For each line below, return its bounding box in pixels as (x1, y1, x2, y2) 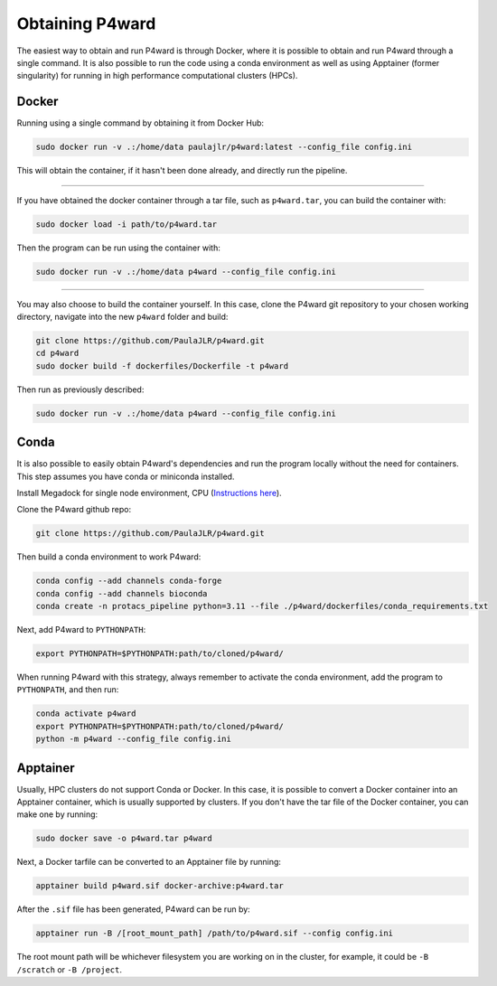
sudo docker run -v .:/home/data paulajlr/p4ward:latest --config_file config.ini (35, 142, 413, 153)
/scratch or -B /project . (16, 963, 122, 975)
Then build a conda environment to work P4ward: (16, 551, 202, 562)
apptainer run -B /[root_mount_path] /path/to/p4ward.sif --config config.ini (35, 928, 393, 939)
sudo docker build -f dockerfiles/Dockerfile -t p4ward (35, 361, 289, 371)
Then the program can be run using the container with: (16, 242, 220, 253)
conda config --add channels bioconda (35, 588, 208, 598)
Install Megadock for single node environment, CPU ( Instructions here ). (16, 487, 282, 498)
